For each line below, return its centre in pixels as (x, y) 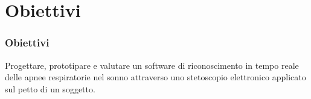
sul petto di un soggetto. (50, 88)
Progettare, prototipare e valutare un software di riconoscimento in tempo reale (152, 65)
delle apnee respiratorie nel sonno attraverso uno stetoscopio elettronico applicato (155, 77)
